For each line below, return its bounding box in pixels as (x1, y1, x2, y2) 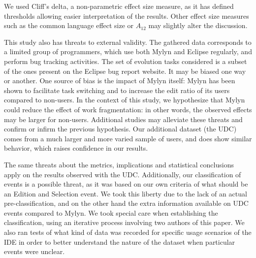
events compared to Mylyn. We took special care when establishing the (4, 207, 218, 218)
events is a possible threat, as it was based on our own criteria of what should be (4, 179, 248, 189)
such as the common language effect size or (4, 20, 134, 31)
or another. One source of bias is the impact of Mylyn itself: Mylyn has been (4, 75, 235, 86)
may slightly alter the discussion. (148, 20, 248, 31)
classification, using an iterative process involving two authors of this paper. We (4, 217, 245, 227)
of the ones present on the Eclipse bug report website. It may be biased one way (4, 65, 246, 76)
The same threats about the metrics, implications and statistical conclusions (4, 159, 234, 169)
